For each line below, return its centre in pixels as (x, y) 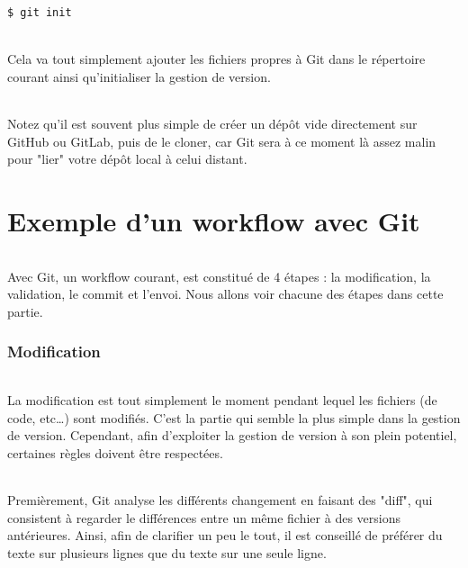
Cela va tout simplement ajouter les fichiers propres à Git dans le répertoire (216, 59)
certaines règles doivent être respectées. (115, 452)
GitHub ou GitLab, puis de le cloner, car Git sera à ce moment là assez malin (222, 141)
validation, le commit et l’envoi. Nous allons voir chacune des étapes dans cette (225, 294)
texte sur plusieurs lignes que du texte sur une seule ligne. (167, 552)
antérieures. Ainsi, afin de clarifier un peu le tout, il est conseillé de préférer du (225, 535)
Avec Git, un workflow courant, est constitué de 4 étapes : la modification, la (219, 276)
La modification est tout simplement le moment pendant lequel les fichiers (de (222, 400)
